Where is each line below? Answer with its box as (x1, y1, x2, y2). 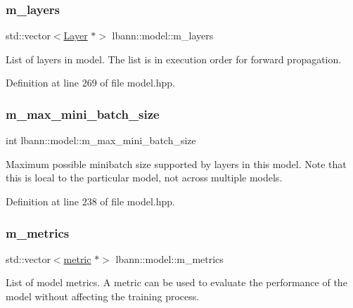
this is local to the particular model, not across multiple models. (6, 170, 283, 185)
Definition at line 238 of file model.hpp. (6, 194, 175, 208)
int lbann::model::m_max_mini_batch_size (6, 133, 196, 148)
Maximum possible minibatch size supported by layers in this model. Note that (6, 156, 347, 171)
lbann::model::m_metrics (115, 251, 224, 266)
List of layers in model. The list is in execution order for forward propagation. (6, 51, 342, 66)
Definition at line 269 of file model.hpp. (6, 75, 175, 90)
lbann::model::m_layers (112, 28, 214, 43)
